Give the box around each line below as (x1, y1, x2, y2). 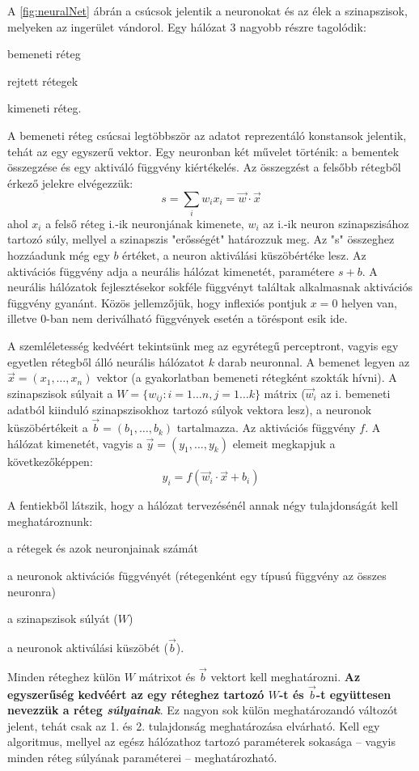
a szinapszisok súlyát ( (7, 610, 118, 627)
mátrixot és (138, 667, 196, 684)
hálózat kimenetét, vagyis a (7, 434, 142, 451)
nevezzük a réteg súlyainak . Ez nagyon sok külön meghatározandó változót (7, 701, 398, 718)
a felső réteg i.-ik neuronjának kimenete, (45, 214, 244, 231)
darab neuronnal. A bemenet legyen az (218, 353, 410, 370)
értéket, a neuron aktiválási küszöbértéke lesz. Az (122, 247, 366, 264)
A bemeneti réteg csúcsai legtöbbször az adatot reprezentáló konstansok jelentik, (7, 126, 407, 143)
